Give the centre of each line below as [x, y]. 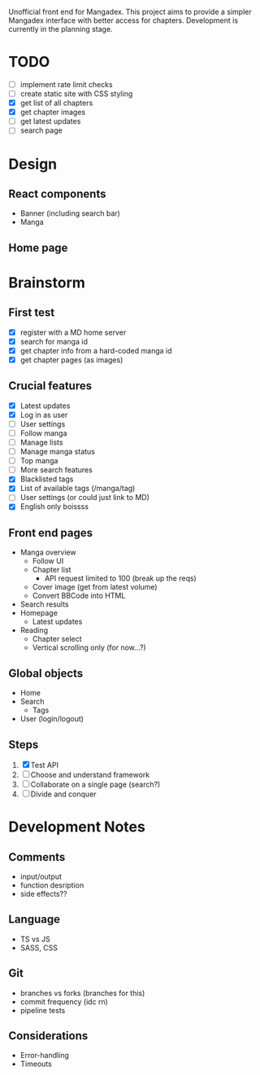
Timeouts [36, 1064]
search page [41, 130]
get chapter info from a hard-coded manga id [96, 350]
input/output [41, 876]
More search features [56, 470]
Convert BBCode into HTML [79, 596]
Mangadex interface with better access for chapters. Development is [123, 20]
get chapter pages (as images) [71, 360]
